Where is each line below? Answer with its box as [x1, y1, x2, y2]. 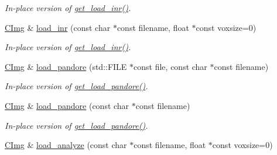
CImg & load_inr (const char [5, 21, 111, 33]
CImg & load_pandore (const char [5, 99, 129, 111]
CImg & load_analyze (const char [5, 139, 127, 151]
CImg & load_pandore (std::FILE [5, 60, 127, 72]
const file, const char [134, 60, 207, 72]
